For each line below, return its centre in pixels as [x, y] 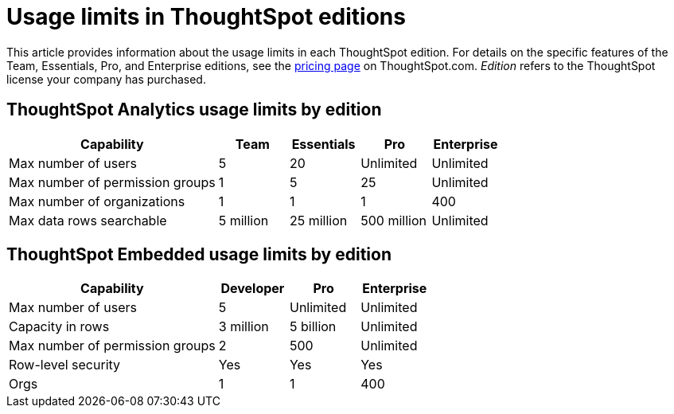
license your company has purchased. [106, 79]
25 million [318, 220]
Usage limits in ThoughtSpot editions [206, 17]
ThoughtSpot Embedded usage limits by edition [199, 255]
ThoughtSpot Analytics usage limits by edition [194, 110]
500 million [393, 220]
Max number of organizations [97, 201]
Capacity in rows [59, 327]
